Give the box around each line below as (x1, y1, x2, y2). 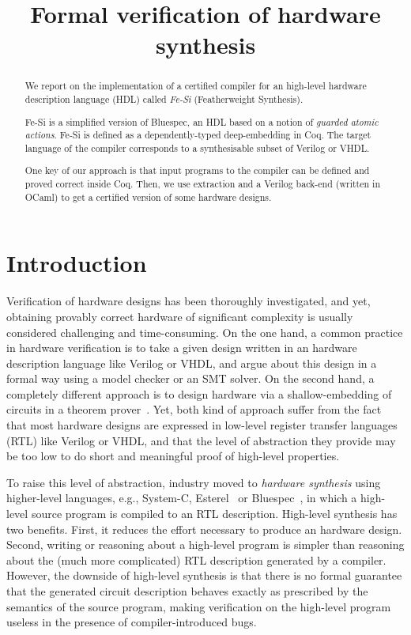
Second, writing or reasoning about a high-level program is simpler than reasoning (6, 536, 405, 553)
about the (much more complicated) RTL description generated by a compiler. (6, 551, 386, 568)
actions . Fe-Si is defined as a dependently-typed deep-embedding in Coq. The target (25, 128, 371, 142)
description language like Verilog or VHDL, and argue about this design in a (6, 354, 377, 371)
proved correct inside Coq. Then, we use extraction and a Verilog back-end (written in (25, 177, 380, 191)
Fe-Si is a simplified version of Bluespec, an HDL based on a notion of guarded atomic (25, 115, 379, 128)
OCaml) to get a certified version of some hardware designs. (25, 190, 272, 203)
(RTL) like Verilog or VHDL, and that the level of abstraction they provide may (6, 432, 396, 448)
